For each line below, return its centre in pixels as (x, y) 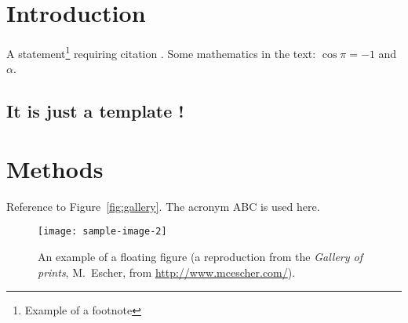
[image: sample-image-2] (102, 232)
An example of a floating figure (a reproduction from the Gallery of (200, 257)
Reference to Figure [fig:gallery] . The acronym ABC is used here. (163, 206)
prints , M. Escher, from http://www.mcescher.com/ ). (167, 272)
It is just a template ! (95, 111)
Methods (55, 168)
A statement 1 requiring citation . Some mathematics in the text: (161, 52)
